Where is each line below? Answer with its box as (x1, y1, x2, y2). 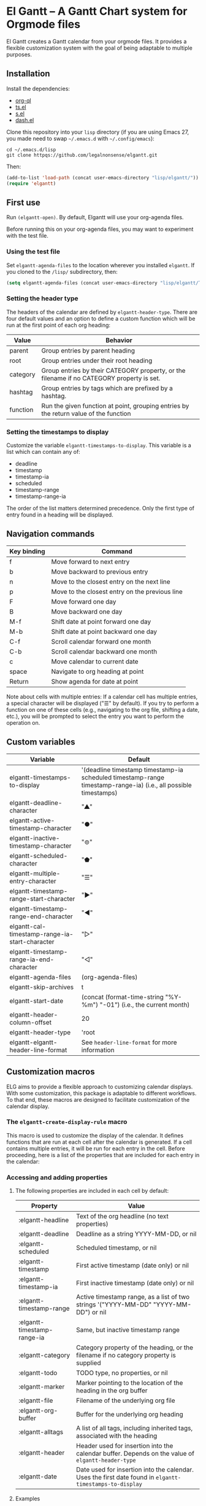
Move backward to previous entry (51, 567, 148, 575)
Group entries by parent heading (41, 346, 135, 354)
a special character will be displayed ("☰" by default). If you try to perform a (6, 699, 199, 707)
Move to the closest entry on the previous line (51, 587, 183, 596)
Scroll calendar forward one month (51, 637, 151, 646)
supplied (76, 1359, 101, 1367)
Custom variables (6, 737, 75, 747)
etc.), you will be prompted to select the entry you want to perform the (6, 712, 184, 720)
